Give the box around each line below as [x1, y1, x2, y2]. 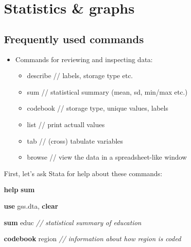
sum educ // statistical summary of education [4, 217, 141, 227]
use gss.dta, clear [4, 200, 58, 211]
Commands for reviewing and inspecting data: [15, 54, 153, 64]
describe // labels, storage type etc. [27, 70, 133, 81]
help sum [4, 184, 35, 195]
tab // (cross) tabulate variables [27, 135, 123, 146]
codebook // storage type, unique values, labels [27, 103, 168, 113]
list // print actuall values [27, 119, 105, 129]
